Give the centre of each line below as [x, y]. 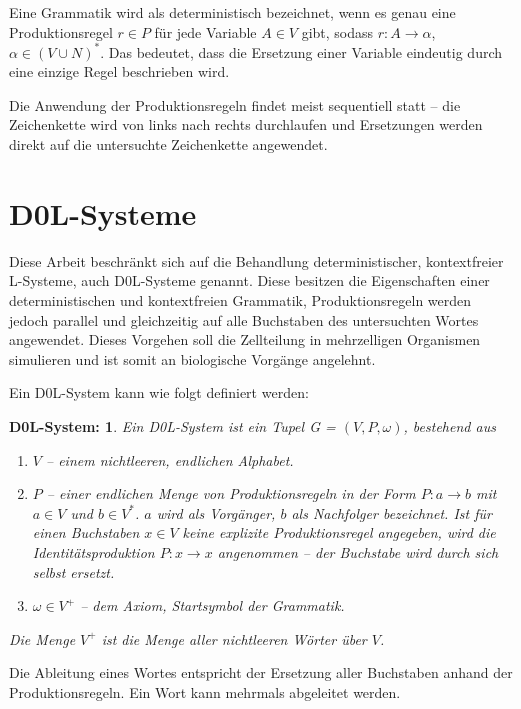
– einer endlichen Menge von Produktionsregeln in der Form [231, 493]
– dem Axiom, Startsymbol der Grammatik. [212, 605]
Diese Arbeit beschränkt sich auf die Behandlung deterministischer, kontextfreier [256, 260]
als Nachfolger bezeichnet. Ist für [391, 512]
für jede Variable [205, 31]
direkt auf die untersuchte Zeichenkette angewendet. [168, 144]
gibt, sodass [337, 31]
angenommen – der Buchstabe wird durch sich [358, 551]
